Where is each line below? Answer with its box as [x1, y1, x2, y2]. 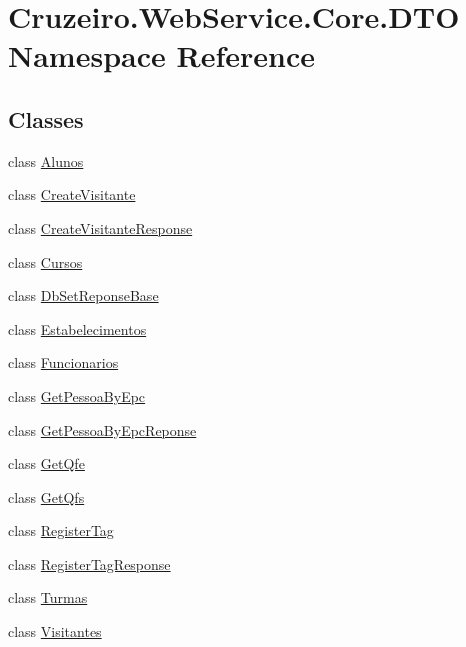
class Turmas [8, 587, 88, 608]
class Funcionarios [8, 352, 119, 373]
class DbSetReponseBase [8, 285, 159, 306]
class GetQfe [8, 453, 85, 474]
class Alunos [8, 150, 84, 171]
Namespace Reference [8, 35, 315, 76]
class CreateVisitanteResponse [8, 217, 193, 238]
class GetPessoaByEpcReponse [8, 419, 197, 440]
